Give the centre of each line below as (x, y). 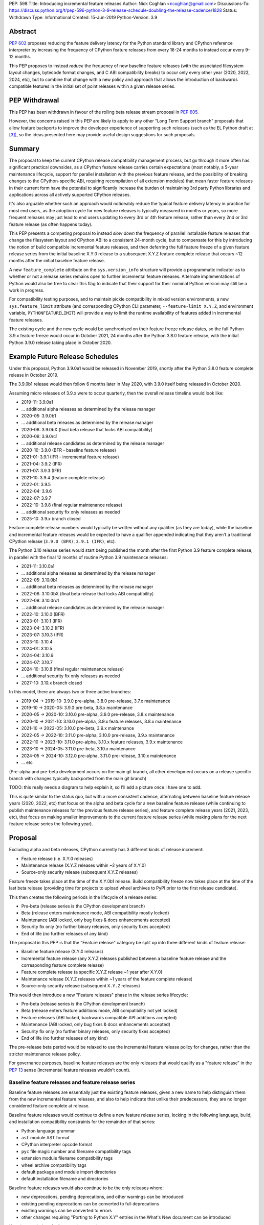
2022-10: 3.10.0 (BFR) (43, 614)
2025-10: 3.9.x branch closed (51, 518)
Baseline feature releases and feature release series (72, 1082)
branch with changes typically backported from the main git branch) (78, 778)
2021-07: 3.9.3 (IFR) (41, 471)
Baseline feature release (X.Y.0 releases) (62, 952)
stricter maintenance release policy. (45, 1054)
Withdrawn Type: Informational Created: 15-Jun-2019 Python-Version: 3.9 (83, 17)
